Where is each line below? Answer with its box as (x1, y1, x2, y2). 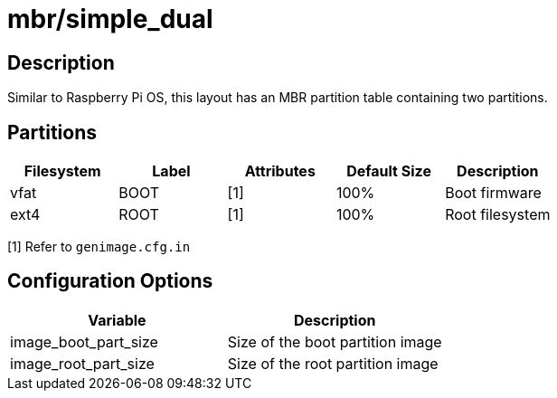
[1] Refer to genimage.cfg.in (7, 239, 191, 255)
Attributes (244, 162, 316, 181)
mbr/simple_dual (7, 4, 213, 34)
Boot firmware (445, 184, 542, 203)
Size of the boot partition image (227, 332, 442, 351)
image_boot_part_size (10, 332, 158, 351)
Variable (88, 310, 146, 329)
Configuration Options (7, 270, 213, 293)
